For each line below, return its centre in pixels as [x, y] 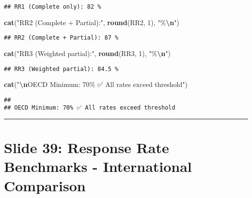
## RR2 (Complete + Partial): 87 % [61, 38]
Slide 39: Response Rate [87, 148]
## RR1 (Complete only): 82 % [53, 7]
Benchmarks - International [98, 166]
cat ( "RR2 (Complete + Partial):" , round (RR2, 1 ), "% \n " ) [92, 22]
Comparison [45, 185]
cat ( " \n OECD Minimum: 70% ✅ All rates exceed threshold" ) [96, 84]
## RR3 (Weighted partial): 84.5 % [61, 69]
